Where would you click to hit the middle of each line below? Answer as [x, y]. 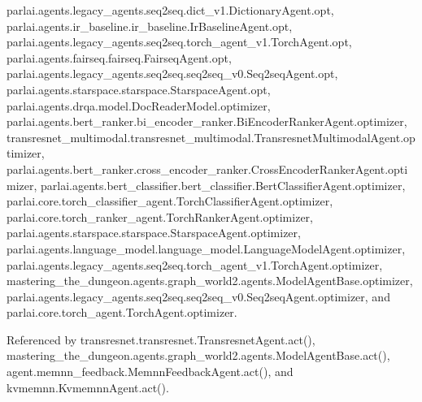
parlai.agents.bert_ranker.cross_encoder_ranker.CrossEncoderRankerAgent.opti [207, 169]
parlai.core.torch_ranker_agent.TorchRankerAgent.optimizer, [160, 216]
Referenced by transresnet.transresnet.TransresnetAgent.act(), [161, 339]
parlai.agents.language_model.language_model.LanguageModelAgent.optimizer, [206, 248]
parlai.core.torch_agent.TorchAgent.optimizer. [122, 312]
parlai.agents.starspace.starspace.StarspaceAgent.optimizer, [154, 233]
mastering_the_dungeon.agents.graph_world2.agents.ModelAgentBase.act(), [198, 355]
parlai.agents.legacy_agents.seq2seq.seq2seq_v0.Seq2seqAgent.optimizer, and [198, 296]
